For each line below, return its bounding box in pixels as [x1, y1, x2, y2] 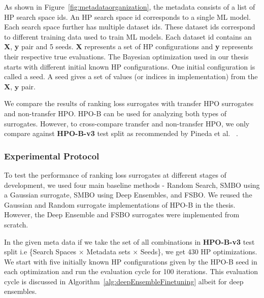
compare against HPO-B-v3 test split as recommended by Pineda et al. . [4, 128, 238, 139]
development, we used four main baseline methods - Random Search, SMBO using [4, 179, 260, 190]
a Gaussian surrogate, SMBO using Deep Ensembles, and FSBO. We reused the [4, 189, 252, 200]
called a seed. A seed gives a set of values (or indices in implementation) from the [4, 71, 258, 82]
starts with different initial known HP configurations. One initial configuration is [4, 61, 255, 72]
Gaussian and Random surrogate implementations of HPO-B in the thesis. [4, 199, 236, 210]
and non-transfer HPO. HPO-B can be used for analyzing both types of [4, 108, 227, 118]
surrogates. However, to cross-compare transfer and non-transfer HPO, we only [4, 118, 250, 128]
